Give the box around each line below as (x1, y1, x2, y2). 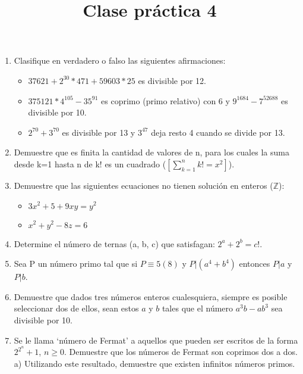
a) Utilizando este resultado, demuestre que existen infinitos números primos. (14, 357, 295, 369)
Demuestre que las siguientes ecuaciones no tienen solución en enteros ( (14, 179, 273, 191)
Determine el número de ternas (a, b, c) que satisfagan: (14, 237, 215, 250)
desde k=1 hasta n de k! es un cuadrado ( (14, 157, 166, 170)
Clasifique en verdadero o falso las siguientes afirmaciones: (14, 54, 226, 67)
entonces (239, 257, 270, 270)
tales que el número (162, 302, 233, 314)
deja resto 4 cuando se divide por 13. (151, 126, 285, 138)
